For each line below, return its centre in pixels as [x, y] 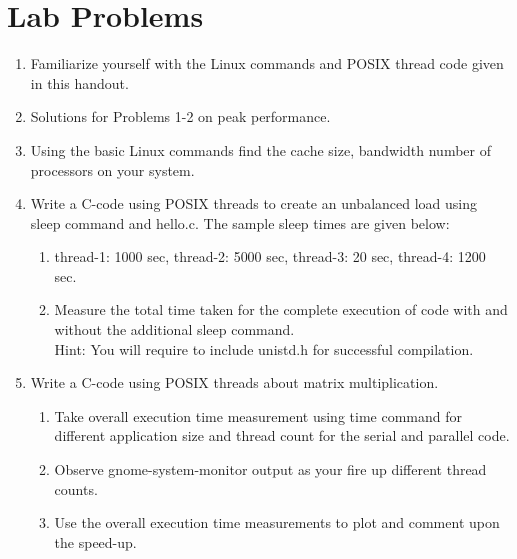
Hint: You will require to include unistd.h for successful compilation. [264, 348]
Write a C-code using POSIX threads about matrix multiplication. [234, 382]
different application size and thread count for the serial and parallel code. [282, 435]
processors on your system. [112, 169]
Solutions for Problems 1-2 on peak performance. [180, 116]
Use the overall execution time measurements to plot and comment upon [277, 522]
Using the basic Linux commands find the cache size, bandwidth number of [261, 149]
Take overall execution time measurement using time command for [258, 415]
